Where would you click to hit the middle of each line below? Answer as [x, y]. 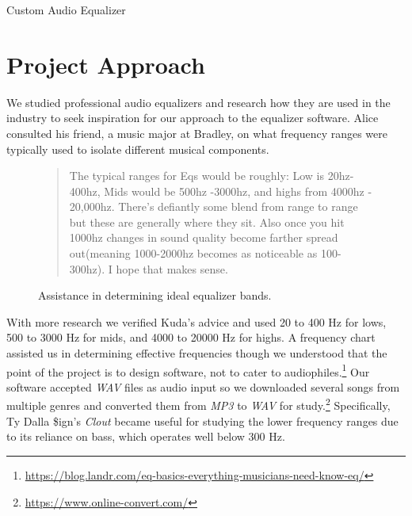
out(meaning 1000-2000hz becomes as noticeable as [193, 253]
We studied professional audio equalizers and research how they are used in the [198, 102]
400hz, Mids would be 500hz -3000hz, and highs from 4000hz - [221, 191]
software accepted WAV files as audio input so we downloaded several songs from [203, 386]
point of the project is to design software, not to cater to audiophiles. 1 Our [188, 370]
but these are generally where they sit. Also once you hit [207, 222]
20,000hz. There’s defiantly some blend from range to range [214, 206]
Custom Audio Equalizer [66, 10]
